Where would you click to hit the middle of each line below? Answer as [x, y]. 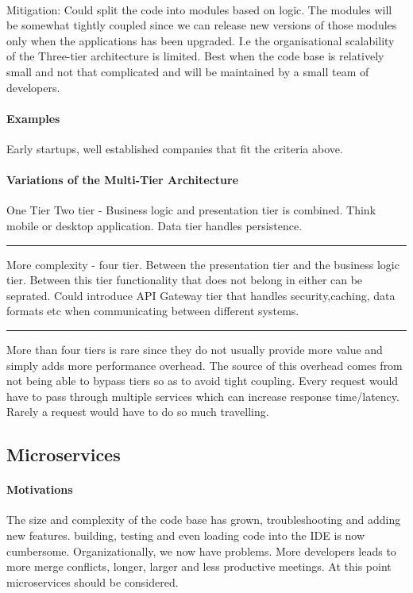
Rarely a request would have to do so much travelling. [138, 412]
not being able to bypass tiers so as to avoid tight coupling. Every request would [203, 381]
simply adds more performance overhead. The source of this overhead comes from [205, 365]
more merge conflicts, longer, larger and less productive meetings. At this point [199, 566]
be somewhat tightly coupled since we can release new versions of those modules [202, 25]
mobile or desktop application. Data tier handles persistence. [154, 225]
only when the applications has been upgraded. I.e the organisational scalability [201, 40]
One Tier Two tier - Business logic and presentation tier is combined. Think [191, 210]
